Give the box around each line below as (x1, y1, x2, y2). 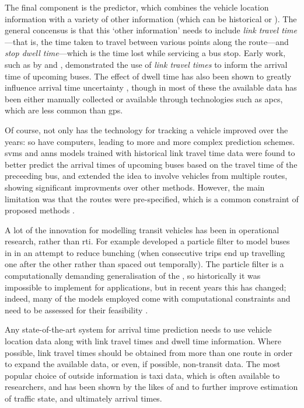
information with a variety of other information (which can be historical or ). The (5, 12, 297, 25)
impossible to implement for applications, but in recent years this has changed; (5, 281, 286, 293)
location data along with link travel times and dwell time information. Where (5, 335, 281, 347)
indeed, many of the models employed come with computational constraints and (5, 292, 291, 305)
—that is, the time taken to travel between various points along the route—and (5, 35, 289, 47)
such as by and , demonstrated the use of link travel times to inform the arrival (5, 58, 288, 70)
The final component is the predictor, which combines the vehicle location (5, 1, 269, 13)
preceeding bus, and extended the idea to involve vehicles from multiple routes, (5, 170, 288, 182)
